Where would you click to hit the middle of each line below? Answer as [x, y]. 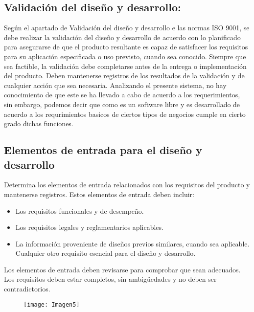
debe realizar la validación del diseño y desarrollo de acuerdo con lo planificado [122, 37]
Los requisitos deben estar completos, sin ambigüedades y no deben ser [110, 279]
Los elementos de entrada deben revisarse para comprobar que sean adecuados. [122, 269]
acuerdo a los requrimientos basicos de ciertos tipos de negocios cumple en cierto [125, 114]
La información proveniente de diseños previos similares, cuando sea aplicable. [132, 243]
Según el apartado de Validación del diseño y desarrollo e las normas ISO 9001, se [127, 28]
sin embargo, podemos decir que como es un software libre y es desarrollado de [122, 104]
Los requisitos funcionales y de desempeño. [80, 211]
